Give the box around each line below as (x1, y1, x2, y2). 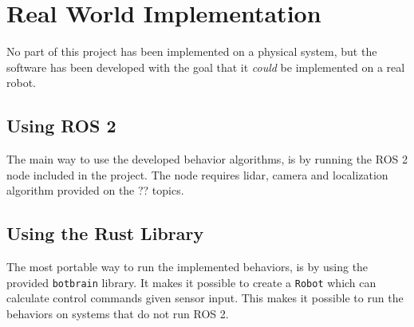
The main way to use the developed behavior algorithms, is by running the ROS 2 (6, 151, 408, 167)
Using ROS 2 (6, 113, 116, 138)
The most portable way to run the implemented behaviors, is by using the (6, 258, 369, 275)
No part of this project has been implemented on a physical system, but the (6, 43, 377, 60)
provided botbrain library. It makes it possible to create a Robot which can (6, 274, 377, 290)
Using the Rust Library (6, 221, 204, 246)
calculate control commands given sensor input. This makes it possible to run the (6, 290, 404, 306)
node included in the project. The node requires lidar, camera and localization (6, 166, 388, 183)
